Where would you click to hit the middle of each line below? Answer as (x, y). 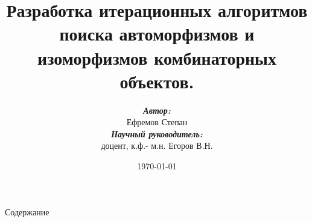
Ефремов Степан (157, 122)
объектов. (157, 81)
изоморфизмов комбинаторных (157, 57)
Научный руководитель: (157, 133)
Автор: (157, 110)
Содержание (27, 211)
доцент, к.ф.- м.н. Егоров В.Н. (157, 145)
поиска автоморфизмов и (157, 34)
